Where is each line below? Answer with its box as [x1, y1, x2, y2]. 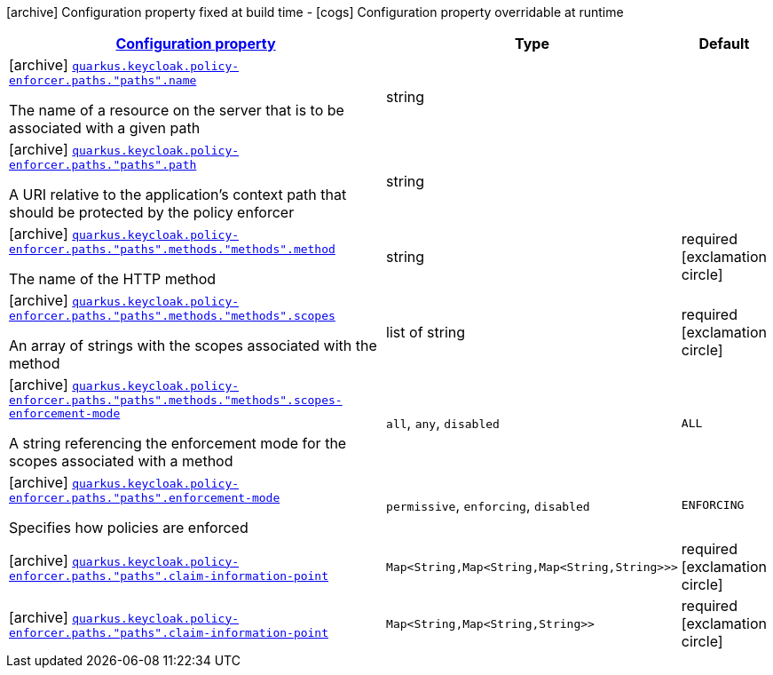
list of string [386, 322, 466, 341]
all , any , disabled [386, 414, 500, 432]
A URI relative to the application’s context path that [9, 186, 347, 203]
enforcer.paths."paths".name [9, 74, 197, 87]
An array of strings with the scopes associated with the [9, 337, 377, 354]
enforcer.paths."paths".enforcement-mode [9, 491, 280, 504]
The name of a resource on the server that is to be [9, 101, 344, 119]
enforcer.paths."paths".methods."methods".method [9, 242, 335, 256]
